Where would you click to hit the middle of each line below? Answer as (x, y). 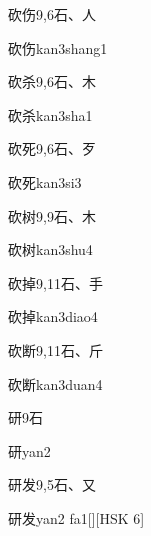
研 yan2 (29, 450)
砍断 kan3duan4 (55, 383)
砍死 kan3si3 (45, 181)
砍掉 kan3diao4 (53, 316)
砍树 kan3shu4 (50, 249)
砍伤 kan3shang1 (58, 47)
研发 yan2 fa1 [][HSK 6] (76, 517)
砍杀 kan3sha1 (50, 114)
